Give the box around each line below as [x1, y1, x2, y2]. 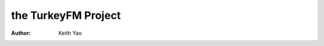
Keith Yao [58, 29, 82, 37]
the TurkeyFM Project [11, 9, 121, 22]
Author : [11, 29, 31, 37]
